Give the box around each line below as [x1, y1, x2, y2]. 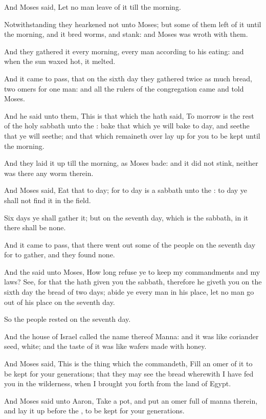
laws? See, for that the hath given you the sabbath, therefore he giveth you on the [4, 276, 262, 287]
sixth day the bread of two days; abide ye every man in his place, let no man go [4, 286, 254, 297]
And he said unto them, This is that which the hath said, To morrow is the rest [4, 110, 254, 121]
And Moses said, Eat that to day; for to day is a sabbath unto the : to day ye [4, 185, 248, 195]
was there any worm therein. [4, 167, 94, 178]
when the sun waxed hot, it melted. [4, 56, 116, 67]
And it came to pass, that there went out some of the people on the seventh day [4, 239, 256, 250]
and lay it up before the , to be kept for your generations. [4, 405, 185, 416]
